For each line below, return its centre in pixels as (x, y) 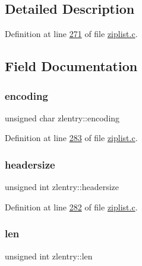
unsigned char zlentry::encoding (62, 117)
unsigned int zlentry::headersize (62, 187)
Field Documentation (71, 66)
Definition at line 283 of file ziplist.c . (71, 138)
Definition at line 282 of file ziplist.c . (71, 207)
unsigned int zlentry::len (49, 256)
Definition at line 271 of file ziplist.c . (71, 34)
